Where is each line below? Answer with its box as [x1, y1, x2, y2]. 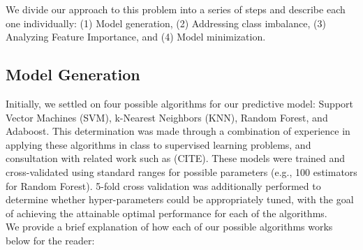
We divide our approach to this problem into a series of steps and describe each [6, 2, 346, 16]
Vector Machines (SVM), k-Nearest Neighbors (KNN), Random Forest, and [6, 110, 328, 124]
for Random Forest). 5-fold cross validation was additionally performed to [6, 178, 321, 193]
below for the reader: [6, 233, 95, 247]
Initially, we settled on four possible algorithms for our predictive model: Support [6, 96, 353, 110]
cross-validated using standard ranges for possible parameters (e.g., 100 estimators [6, 164, 357, 179]
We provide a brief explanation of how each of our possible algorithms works [6, 219, 333, 234]
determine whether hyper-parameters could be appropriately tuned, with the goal [6, 192, 354, 207]
